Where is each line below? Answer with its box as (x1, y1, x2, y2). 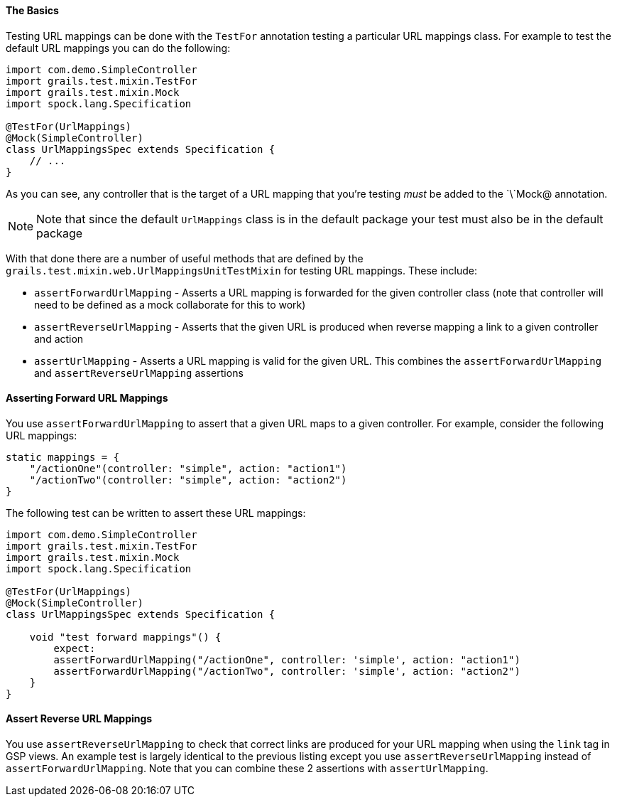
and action (34, 332, 84, 345)
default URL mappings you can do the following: (6, 41, 231, 54)
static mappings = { (6, 451, 120, 463)
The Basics (6, 4, 59, 16)
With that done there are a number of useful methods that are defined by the (6, 252, 364, 264)
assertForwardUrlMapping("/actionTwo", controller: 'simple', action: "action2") (53, 665, 520, 677)
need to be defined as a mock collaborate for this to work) (34, 298, 306, 311)
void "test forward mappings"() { (29, 631, 222, 643)
